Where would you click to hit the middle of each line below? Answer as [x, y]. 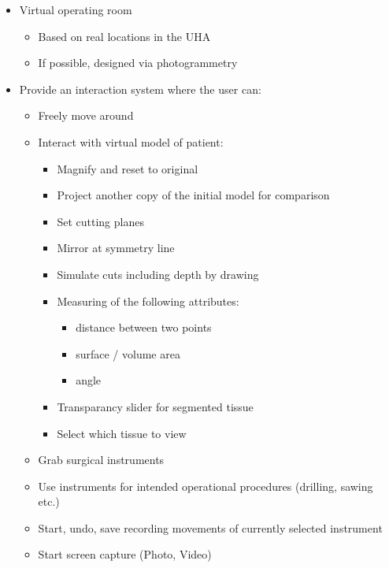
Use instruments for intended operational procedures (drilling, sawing [206, 486]
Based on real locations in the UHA [124, 36]
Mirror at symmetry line [116, 248]
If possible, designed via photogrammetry [138, 63]
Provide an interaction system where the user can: [140, 89]
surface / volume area [128, 353]
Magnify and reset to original [128, 168]
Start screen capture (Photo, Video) [125, 554]
